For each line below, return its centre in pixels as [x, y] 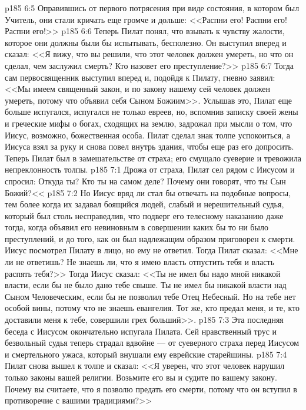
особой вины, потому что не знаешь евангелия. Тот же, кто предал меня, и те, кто [152, 308]
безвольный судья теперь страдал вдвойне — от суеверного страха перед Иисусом [152, 343]
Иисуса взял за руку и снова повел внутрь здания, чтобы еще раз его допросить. [149, 146]
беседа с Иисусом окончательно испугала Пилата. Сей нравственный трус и [141, 331]
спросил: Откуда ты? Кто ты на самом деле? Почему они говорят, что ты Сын [145, 181]
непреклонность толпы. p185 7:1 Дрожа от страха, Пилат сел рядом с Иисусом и [150, 169]
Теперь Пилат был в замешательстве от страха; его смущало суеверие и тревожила [153, 158]
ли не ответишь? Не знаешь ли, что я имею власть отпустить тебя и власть [140, 262]
